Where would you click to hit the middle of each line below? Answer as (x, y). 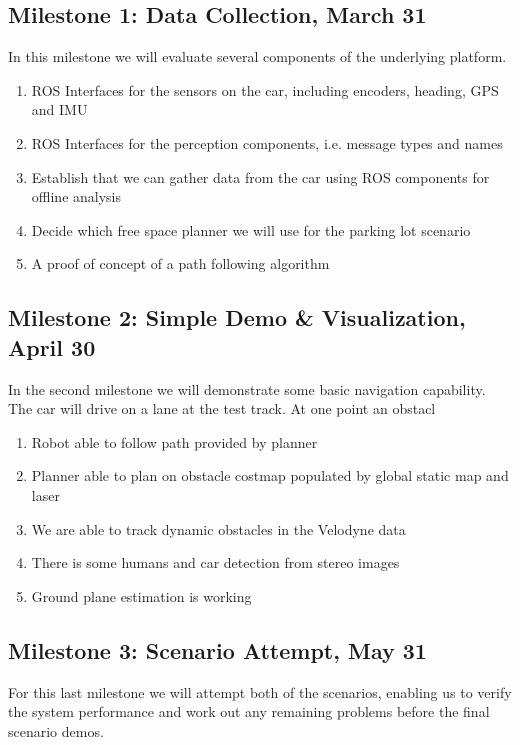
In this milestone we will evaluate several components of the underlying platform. (257, 56)
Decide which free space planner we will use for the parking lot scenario (251, 229)
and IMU (59, 109)
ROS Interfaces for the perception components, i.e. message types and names (267, 142)
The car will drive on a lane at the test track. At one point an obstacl (222, 408)
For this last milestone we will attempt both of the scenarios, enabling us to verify (260, 691)
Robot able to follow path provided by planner (174, 441)
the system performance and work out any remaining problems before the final (249, 711)
